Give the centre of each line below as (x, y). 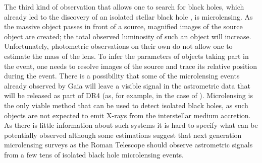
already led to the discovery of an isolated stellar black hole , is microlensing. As (128, 16)
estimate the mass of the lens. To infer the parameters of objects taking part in (126, 56)
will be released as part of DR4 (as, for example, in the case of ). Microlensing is (128, 95)
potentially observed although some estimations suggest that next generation (123, 135)
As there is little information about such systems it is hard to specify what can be (131, 125)
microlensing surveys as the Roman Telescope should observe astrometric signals (128, 145)
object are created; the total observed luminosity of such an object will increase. (128, 36)
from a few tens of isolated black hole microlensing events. (94, 154)
